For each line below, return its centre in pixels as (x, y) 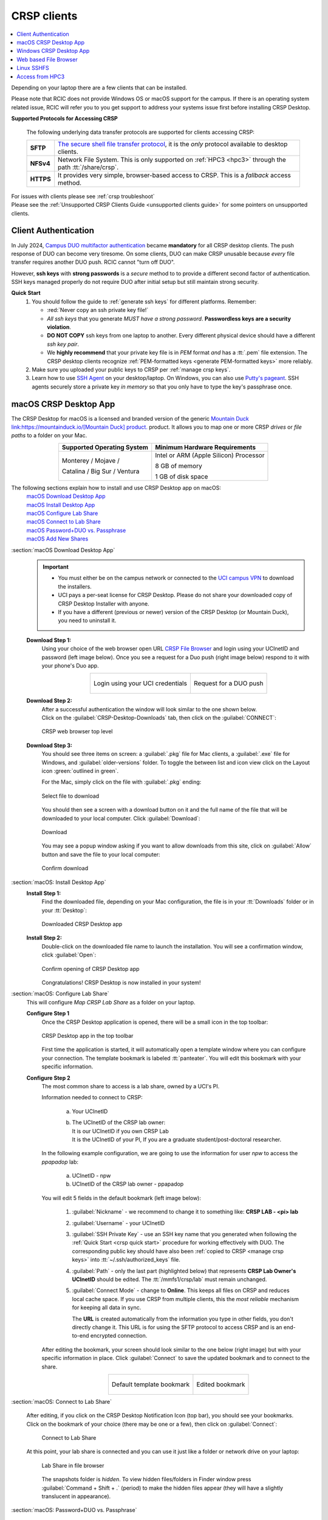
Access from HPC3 (41, 77)
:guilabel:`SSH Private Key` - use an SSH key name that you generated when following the (184, 1234)
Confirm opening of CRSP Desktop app (91, 969)
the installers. (75, 586)
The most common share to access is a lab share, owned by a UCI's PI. (131, 1086)
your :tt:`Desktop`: (64, 910)
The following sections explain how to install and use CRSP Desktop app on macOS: (116, 488)
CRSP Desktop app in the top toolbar (87, 1036)
